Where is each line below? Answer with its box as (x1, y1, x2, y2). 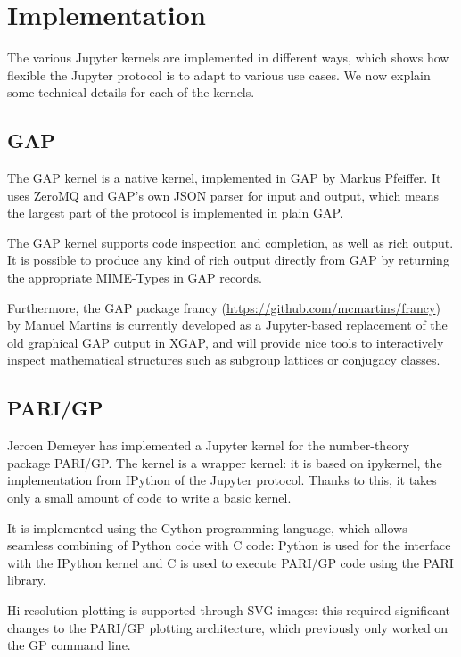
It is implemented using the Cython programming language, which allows (7, 518, 407, 537)
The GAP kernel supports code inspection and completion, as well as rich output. (7, 233, 454, 251)
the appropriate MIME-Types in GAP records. (7, 268, 262, 287)
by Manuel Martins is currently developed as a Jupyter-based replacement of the (7, 316, 448, 334)
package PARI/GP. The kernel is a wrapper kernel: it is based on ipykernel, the (7, 453, 442, 472)
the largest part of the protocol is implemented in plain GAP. (7, 203, 343, 222)
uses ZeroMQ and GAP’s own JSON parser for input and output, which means (7, 185, 440, 204)
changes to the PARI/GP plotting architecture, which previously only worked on (7, 618, 449, 636)
